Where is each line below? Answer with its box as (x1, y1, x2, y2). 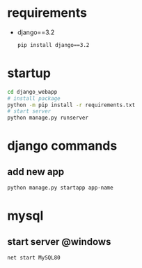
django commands (7, 138, 118, 154)
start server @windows (7, 236, 111, 248)
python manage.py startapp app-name (7, 184, 113, 192)
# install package (7, 94, 61, 102)
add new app (7, 166, 65, 178)
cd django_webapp (7, 88, 58, 95)
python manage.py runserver (7, 114, 89, 122)
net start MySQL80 (7, 254, 61, 261)
